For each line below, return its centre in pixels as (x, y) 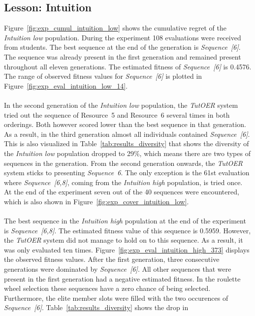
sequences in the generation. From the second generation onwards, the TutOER (124, 163)
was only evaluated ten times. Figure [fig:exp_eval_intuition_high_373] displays (127, 249)
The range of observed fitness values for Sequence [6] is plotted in (103, 76)
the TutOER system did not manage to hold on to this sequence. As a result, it (124, 240)
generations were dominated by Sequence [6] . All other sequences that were (118, 269)
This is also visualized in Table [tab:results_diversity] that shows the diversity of (127, 143)
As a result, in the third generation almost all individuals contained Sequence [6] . (127, 134)
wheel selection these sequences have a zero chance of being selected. (107, 288)
